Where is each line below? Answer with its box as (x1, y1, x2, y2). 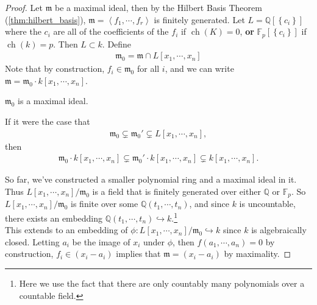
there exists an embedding (5, 211, 103, 224)
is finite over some (71, 197, 138, 210)
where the (5, 25, 41, 38)
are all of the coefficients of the (53, 25, 169, 38)
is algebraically (251, 223, 307, 236)
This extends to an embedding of (5, 223, 128, 236)
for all (137, 62, 160, 75)
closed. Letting (5, 235, 60, 248)
